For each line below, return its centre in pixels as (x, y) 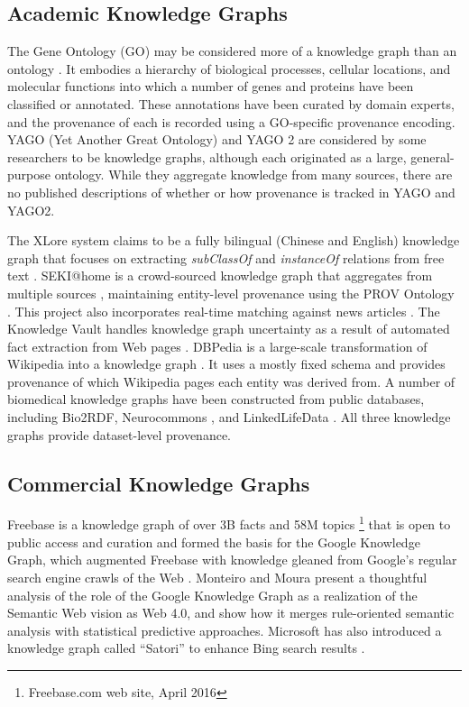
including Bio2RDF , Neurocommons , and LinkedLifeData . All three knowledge (229, 417)
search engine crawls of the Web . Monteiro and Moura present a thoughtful (217, 577)
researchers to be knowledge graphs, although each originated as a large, (207, 156)
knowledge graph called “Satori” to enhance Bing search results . (186, 648)
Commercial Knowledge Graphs (159, 483)
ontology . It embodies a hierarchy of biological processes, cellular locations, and (229, 68)
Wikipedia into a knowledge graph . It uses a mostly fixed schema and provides (226, 364)
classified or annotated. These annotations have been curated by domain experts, (231, 103)
